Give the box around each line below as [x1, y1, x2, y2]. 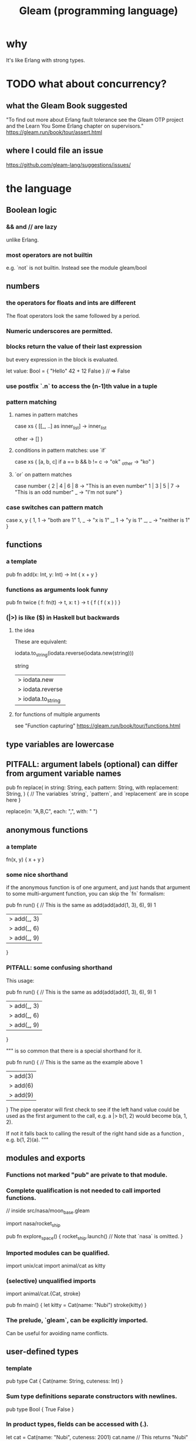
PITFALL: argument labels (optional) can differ [6, 759, 178, 769]
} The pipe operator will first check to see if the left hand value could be [6, 1106, 180, 1113]
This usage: [6, 977, 35, 984]
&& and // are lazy [6, 223, 58, 231]
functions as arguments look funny [6, 585, 109, 594]
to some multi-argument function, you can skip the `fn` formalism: [6, 890, 165, 897]
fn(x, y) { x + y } [6, 856, 45, 863]
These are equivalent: [14, 638, 67, 645]
